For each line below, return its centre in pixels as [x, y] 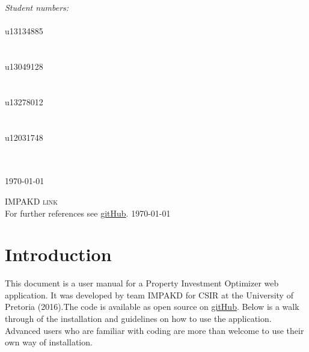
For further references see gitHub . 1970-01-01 [88, 213]
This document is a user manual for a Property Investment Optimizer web [142, 283]
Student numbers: [37, 7]
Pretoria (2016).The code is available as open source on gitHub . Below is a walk [152, 307]
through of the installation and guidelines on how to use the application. [138, 318]
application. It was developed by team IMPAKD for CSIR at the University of [149, 295]
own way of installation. [49, 342]
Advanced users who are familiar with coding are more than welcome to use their [154, 330]
